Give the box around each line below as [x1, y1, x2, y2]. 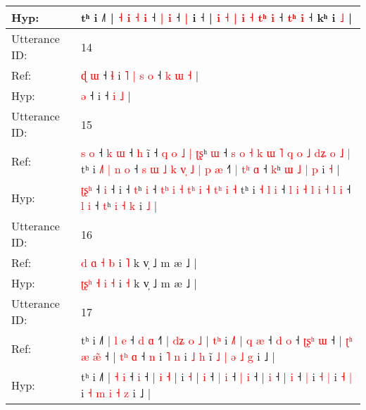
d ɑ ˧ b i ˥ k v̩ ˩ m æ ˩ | [80, 254, 197, 271]
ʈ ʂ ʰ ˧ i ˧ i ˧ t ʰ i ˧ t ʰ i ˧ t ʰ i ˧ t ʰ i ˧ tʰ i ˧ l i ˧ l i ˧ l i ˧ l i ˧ [80, 181, 351, 197]
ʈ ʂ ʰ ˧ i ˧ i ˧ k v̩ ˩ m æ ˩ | [80, 275, 197, 291]
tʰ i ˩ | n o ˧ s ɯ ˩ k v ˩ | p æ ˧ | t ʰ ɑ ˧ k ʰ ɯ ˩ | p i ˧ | [80, 161, 340, 177]
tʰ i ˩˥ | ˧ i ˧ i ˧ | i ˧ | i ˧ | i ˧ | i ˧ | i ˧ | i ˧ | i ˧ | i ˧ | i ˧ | [80, 368, 353, 385]
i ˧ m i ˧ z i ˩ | [80, 385, 151, 401]
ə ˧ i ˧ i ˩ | [80, 87, 131, 104]
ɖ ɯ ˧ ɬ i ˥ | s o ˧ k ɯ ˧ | [80, 67, 199, 83]
